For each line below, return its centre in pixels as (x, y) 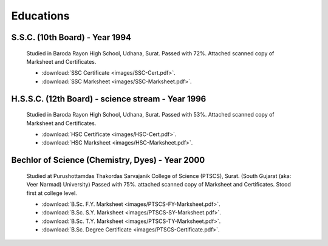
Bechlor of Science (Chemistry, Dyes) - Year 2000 (108, 160)
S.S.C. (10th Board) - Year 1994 (71, 37)
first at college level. (52, 193)
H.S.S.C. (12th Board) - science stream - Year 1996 (109, 99)
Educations (40, 16)
